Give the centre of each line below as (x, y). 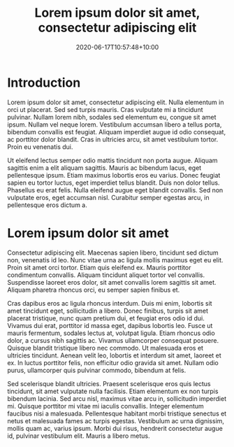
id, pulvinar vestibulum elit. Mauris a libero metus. (79, 436)
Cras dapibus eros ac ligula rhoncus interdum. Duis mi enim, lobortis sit (110, 303)
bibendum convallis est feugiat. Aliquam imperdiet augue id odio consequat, (116, 132)
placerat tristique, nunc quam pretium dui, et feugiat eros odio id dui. (106, 318)
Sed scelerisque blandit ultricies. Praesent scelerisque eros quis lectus (109, 383)
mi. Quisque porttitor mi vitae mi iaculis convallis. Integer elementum (105, 406)
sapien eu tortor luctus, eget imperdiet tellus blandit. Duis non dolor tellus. (114, 183)
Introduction (44, 83)
